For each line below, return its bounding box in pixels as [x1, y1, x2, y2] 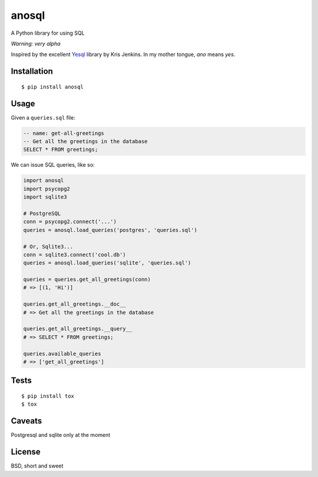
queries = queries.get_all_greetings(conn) [23, 276, 151, 283]
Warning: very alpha [11, 40, 61, 47]
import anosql [23, 177, 64, 184]
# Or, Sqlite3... [23, 243, 74, 250]
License [11, 447, 41, 457]
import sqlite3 [23, 194, 67, 200]
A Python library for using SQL [11, 29, 85, 37]
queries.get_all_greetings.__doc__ [23, 301, 126, 307]
